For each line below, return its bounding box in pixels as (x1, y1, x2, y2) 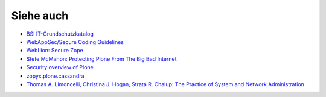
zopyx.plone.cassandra (26, 72, 85, 80)
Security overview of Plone (26, 64, 94, 71)
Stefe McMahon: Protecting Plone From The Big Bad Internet (26, 55, 177, 63)
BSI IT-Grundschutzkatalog (26, 30, 94, 37)
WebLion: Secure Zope (26, 47, 84, 54)
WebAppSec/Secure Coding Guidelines (26, 38, 124, 45)
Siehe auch (11, 9, 69, 22)
